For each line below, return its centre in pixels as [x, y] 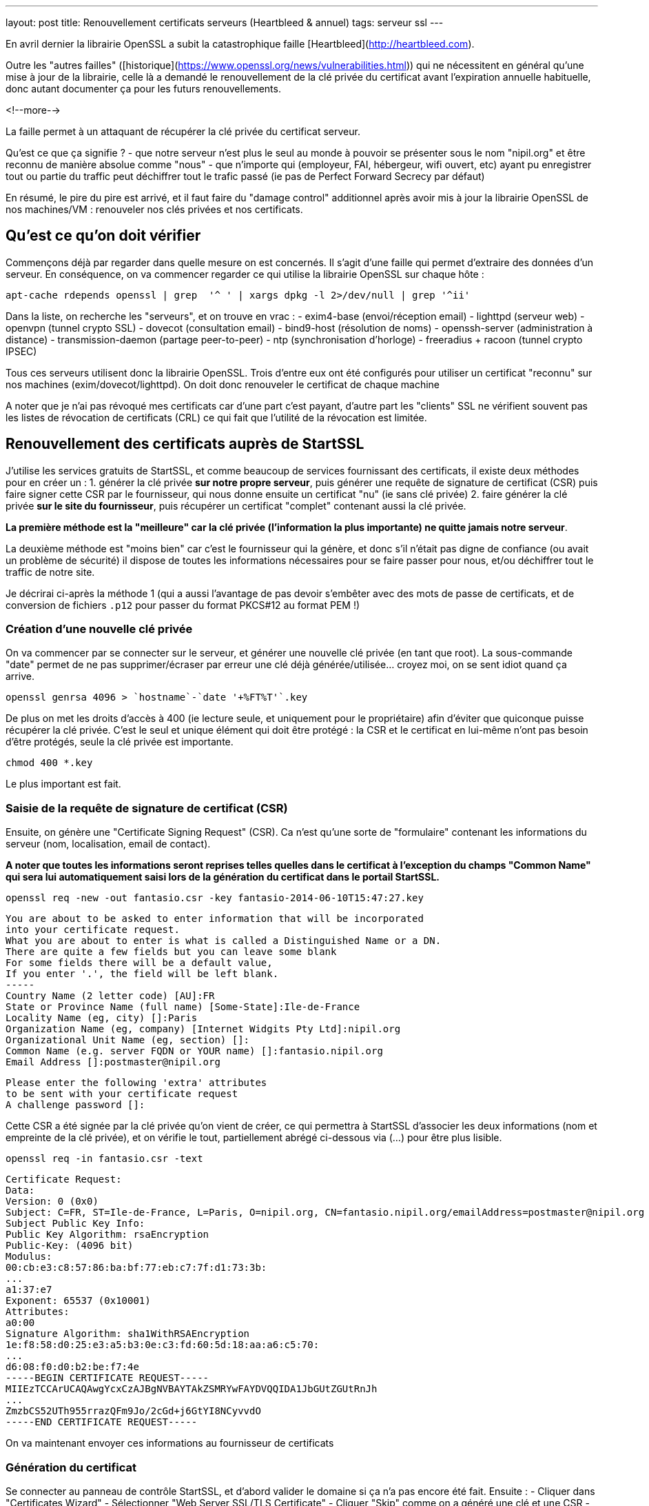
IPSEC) [21, 351]
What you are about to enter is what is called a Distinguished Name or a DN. [224, 941]
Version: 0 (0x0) [52, 1202]
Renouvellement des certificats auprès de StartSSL [185, 444]
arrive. [20, 676]
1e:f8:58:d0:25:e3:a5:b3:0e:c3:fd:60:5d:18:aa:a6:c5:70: [163, 1345]
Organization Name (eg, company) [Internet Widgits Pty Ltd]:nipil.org [203, 1029]
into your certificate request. [93, 930]
